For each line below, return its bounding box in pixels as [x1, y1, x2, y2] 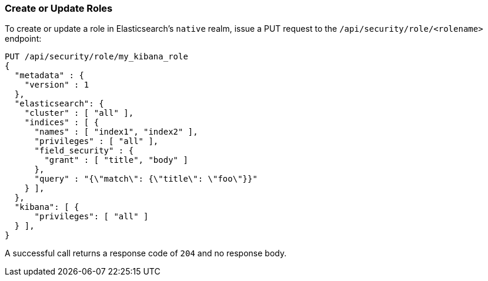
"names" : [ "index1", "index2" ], [34, 127, 198, 137]
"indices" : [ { [24, 118, 99, 128]
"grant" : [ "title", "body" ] [44, 155, 188, 165]
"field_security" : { [34, 146, 134, 156]
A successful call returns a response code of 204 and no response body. [5, 248, 287, 259]
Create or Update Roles [5, 2, 113, 14]
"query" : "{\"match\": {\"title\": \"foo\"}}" [34, 174, 258, 184]
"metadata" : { [14, 71, 84, 81]
